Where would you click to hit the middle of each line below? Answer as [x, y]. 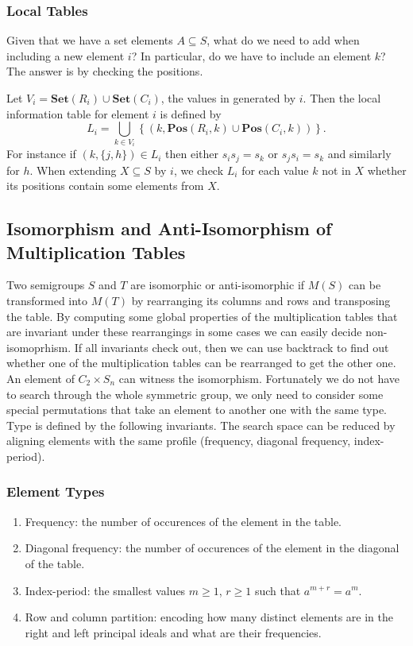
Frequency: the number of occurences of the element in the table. [183, 521]
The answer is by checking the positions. [105, 71]
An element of [41, 378]
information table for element [78, 113]
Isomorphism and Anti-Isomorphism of [169, 228]
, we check [199, 170]
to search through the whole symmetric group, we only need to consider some [195, 394]
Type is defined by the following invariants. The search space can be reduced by [201, 425]
